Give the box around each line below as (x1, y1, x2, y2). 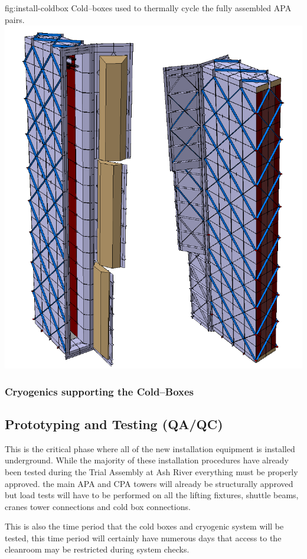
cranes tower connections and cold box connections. (5, 500, 191, 512)
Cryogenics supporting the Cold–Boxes (5, 384, 194, 398)
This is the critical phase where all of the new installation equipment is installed (5, 442, 295, 455)
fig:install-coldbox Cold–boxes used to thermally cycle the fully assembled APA (5, 2, 292, 14)
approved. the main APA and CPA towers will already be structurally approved (5, 477, 293, 489)
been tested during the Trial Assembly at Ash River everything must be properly (5, 465, 298, 478)
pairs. (5, 13, 25, 25)
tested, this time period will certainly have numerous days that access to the (5, 531, 282, 544)
